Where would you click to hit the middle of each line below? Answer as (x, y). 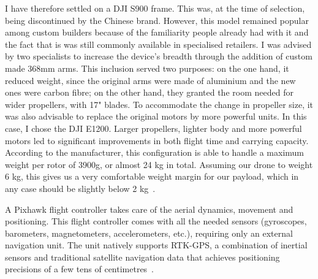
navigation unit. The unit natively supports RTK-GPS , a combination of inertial (156, 245)
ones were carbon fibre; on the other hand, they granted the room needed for (149, 92)
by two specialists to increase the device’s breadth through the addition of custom (159, 56)
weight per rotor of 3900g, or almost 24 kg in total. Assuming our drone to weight (159, 164)
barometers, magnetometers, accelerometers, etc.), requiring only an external (149, 233)
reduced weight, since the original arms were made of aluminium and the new (150, 80)
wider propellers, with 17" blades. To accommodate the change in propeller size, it (159, 104)
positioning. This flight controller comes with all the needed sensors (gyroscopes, (156, 221)
